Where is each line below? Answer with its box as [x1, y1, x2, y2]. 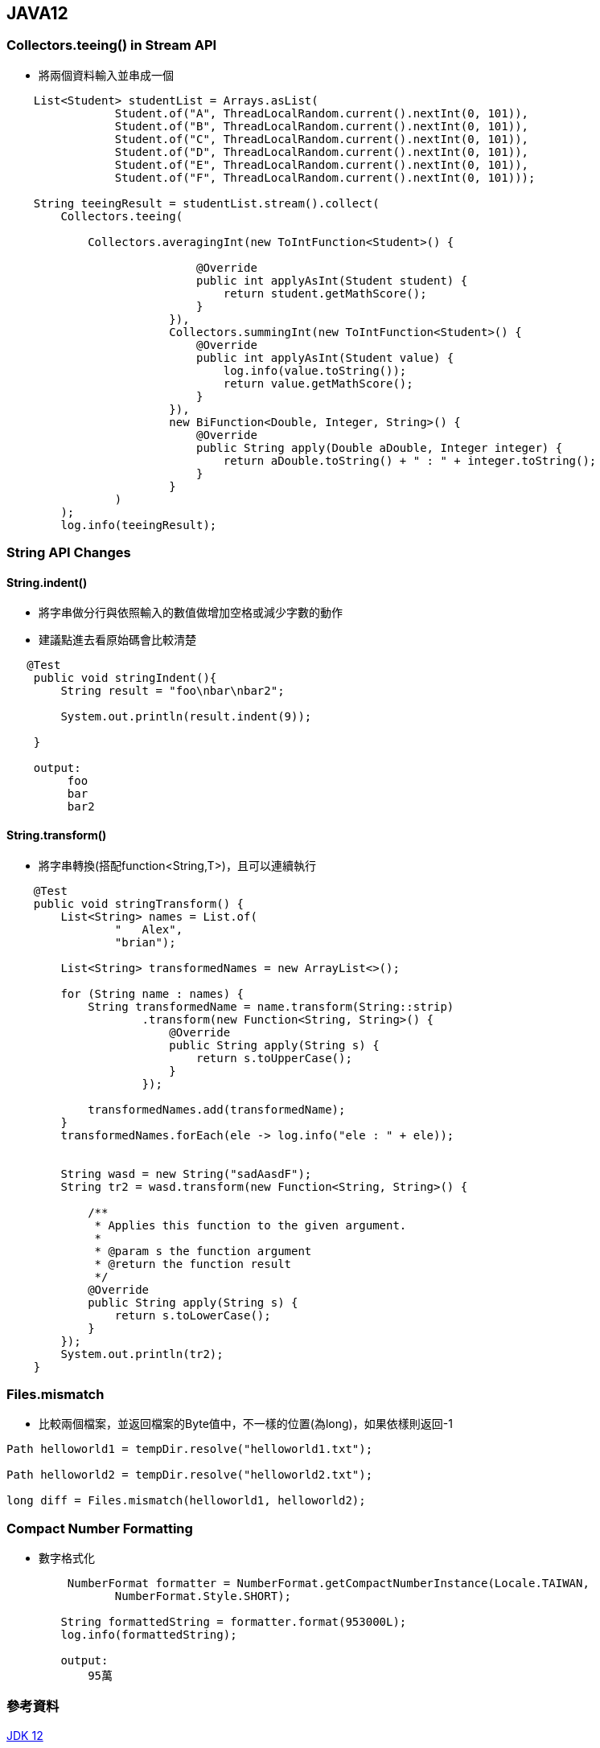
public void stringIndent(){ [33, 671, 217, 685]
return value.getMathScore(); [223, 376, 413, 390]
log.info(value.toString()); [223, 363, 407, 377]
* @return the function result [94, 1257, 292, 1270]
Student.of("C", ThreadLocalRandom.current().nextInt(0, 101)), [114, 132, 529, 146]
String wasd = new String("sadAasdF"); [60, 1167, 312, 1180]
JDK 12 [6, 1728, 43, 1742]
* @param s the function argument [94, 1244, 312, 1258]
